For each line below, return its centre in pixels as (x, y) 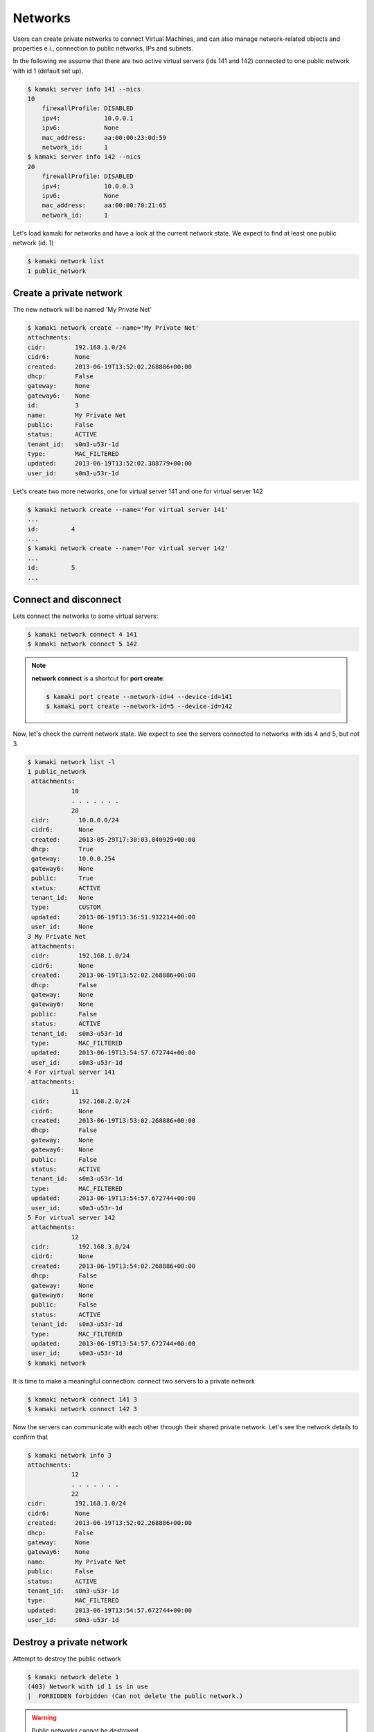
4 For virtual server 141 (71, 1072)
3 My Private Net (57, 936)
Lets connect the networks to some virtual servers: (86, 616)
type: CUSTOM (66, 907)
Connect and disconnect (67, 599)
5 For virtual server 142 (71, 1217)
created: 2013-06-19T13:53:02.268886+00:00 (114, 1121)
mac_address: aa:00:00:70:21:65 (104, 205)
